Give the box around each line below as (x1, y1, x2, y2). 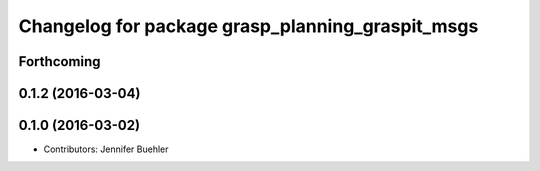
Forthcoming (18, 53, 101, 70)
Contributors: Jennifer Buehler (43, 143, 169, 155)
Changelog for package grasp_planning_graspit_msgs (18, 15, 479, 37)
